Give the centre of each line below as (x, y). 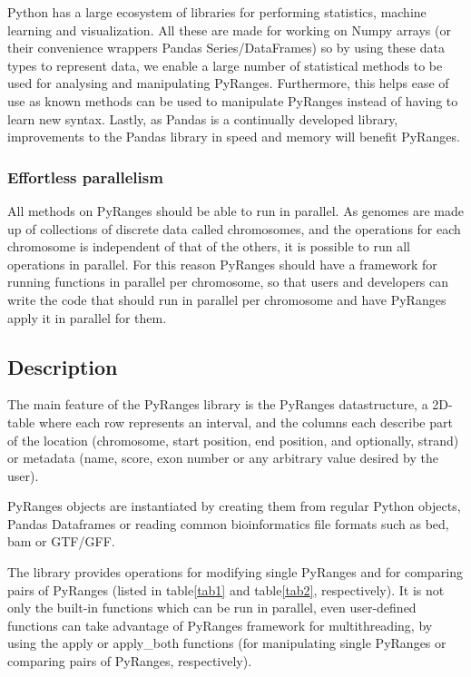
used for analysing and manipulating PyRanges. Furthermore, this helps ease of (228, 83)
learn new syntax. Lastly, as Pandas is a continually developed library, (203, 118)
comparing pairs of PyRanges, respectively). (130, 661)
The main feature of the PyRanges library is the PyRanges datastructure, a (218, 404)
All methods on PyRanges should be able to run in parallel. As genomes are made (235, 210)
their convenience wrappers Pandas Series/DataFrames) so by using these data (226, 48)
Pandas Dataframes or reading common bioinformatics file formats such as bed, (228, 523)
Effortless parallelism (85, 177)
